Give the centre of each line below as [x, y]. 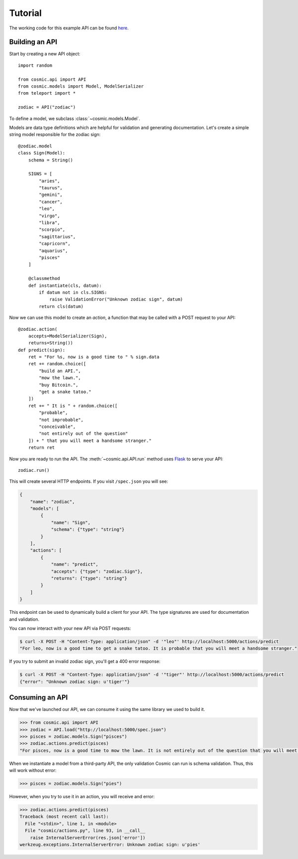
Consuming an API [38, 698]
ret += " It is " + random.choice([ [73, 406]
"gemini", [51, 195]
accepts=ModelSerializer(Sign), [68, 336]
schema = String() [51, 160]
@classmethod [44, 279]
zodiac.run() [34, 470]
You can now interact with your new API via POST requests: [70, 628]
